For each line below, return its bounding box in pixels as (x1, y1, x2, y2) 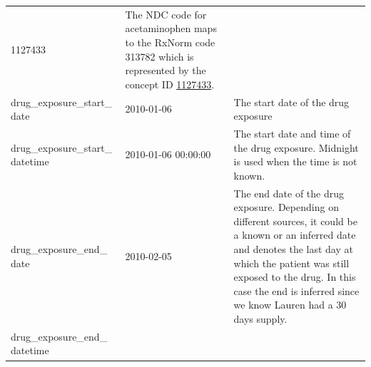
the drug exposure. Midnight (233, 140, 359, 155)
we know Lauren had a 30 (233, 297, 347, 312)
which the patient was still (233, 255, 350, 270)
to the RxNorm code (125, 34, 215, 49)
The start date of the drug (233, 94, 350, 109)
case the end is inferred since (233, 283, 360, 298)
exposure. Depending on (233, 200, 339, 214)
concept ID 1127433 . (125, 76, 215, 91)
